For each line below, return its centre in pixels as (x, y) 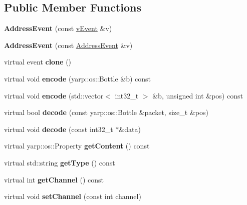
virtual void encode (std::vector (54, 95)
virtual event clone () (38, 62)
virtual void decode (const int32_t (59, 129)
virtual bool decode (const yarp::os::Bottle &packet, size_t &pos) (106, 112)
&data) (130, 129)
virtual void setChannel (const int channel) (73, 196)
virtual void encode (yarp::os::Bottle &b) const (78, 78)
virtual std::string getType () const (60, 162)
